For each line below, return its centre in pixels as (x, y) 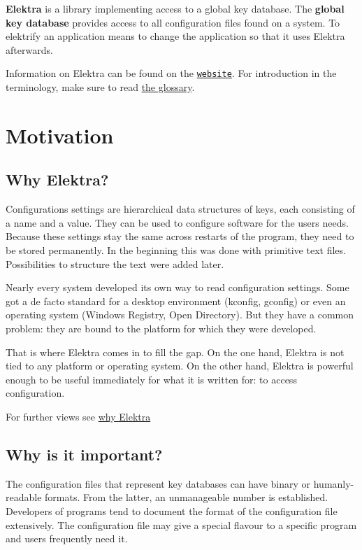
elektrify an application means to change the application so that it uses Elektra (175, 36)
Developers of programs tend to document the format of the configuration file (172, 510)
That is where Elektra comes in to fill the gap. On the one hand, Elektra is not (175, 352)
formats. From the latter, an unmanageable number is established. (187, 497)
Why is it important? (84, 454)
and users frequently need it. (67, 538)
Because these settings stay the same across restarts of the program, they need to (180, 236)
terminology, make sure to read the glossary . (100, 87)
